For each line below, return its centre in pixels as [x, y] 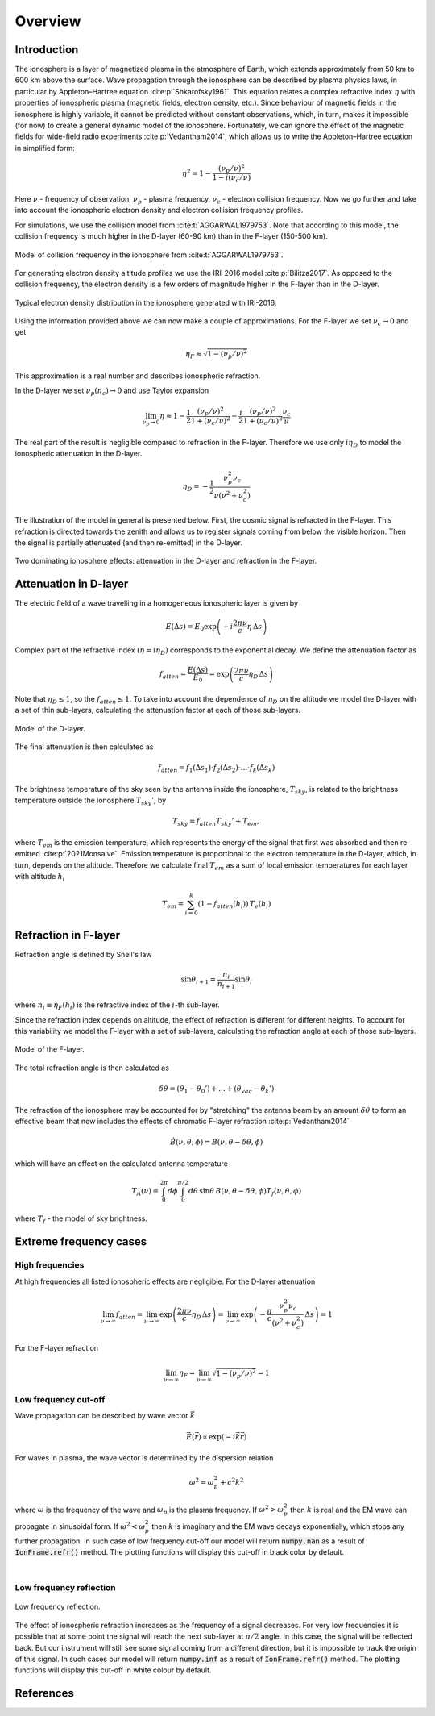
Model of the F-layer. [50, 1049]
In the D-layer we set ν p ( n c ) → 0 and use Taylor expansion [112, 391]
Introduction [47, 50]
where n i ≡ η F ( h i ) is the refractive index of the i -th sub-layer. [118, 1006]
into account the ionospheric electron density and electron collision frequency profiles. [159, 210]
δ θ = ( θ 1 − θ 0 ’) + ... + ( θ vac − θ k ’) [216, 1090]
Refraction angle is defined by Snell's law [83, 954]
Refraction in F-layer [68, 935]
